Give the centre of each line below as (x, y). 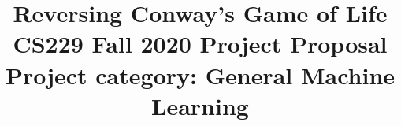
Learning (200, 105)
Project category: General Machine (200, 74)
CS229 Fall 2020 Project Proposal (200, 44)
